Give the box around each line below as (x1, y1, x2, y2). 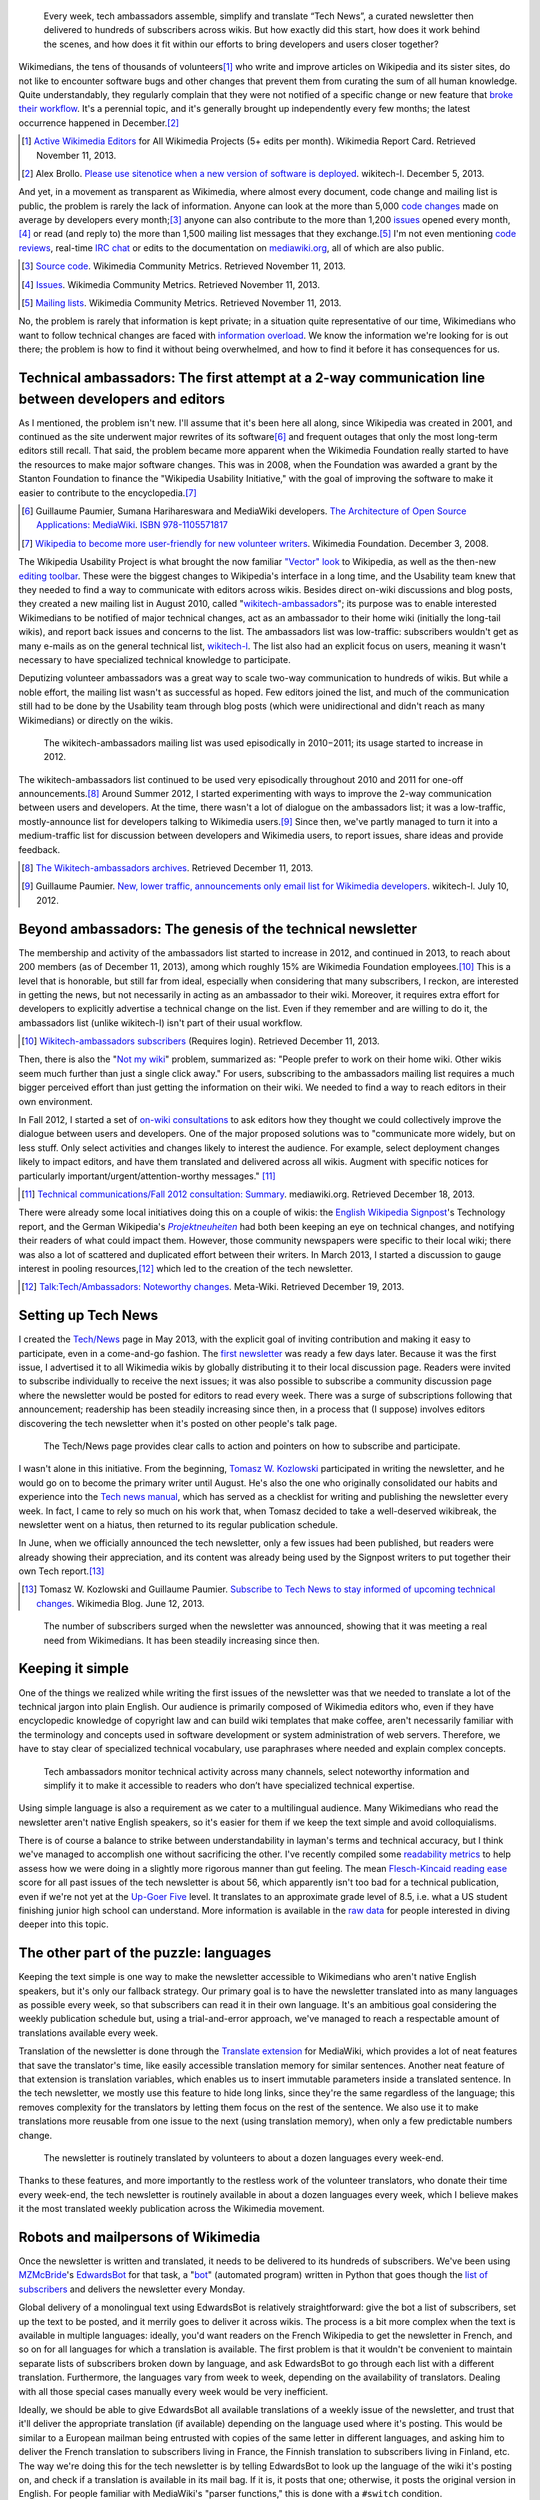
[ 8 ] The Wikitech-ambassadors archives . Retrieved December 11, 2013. (21, 862, 314, 874)
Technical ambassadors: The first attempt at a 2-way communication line (18, 370, 485, 387)
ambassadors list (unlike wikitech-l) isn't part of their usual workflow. (18, 1016, 303, 1029)
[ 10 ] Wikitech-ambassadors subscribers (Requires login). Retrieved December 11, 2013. (21, 1035, 380, 1047)
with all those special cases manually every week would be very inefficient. (18, 2385, 329, 2397)
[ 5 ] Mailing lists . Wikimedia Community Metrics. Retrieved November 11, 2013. (21, 297, 342, 309)
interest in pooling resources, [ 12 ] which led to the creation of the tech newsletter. (18, 1262, 354, 1274)
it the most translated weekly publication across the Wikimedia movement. (18, 2203, 325, 2215)
